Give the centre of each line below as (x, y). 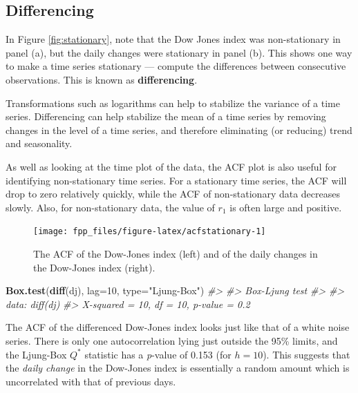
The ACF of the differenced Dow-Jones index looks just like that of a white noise (178, 327)
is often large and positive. (286, 207)
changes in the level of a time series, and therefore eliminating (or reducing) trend (179, 130)
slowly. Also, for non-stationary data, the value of (110, 207)
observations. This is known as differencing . (102, 79)
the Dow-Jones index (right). (94, 267)
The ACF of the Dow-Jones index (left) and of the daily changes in (176, 253)
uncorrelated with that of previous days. (91, 381)
